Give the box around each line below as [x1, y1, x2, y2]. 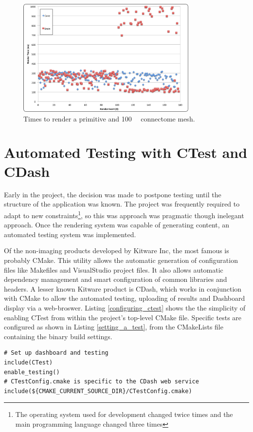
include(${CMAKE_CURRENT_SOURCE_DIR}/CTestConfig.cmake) [4, 387, 192, 395]
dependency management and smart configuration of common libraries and [4, 274, 227, 284]
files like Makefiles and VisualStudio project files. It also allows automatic [4, 264, 223, 275]
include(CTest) [4, 359, 53, 366]
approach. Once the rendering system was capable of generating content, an [4, 220, 230, 230]
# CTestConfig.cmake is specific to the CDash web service [4, 378, 199, 385]
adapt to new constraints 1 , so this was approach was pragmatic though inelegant [4, 208, 244, 220]
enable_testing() [4, 368, 60, 376]
